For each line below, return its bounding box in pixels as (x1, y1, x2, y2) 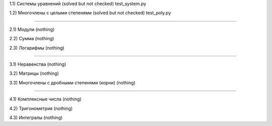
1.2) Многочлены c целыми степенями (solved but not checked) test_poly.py (9, 10, 171, 16)
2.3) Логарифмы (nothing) (9, 45, 65, 51)
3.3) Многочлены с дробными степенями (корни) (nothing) (9, 79, 135, 85)
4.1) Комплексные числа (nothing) (9, 96, 82, 102)
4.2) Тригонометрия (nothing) (9, 105, 73, 111)
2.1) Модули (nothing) (9, 26, 55, 32)
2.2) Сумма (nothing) (9, 36, 54, 42)
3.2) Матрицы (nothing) (9, 70, 59, 76)
